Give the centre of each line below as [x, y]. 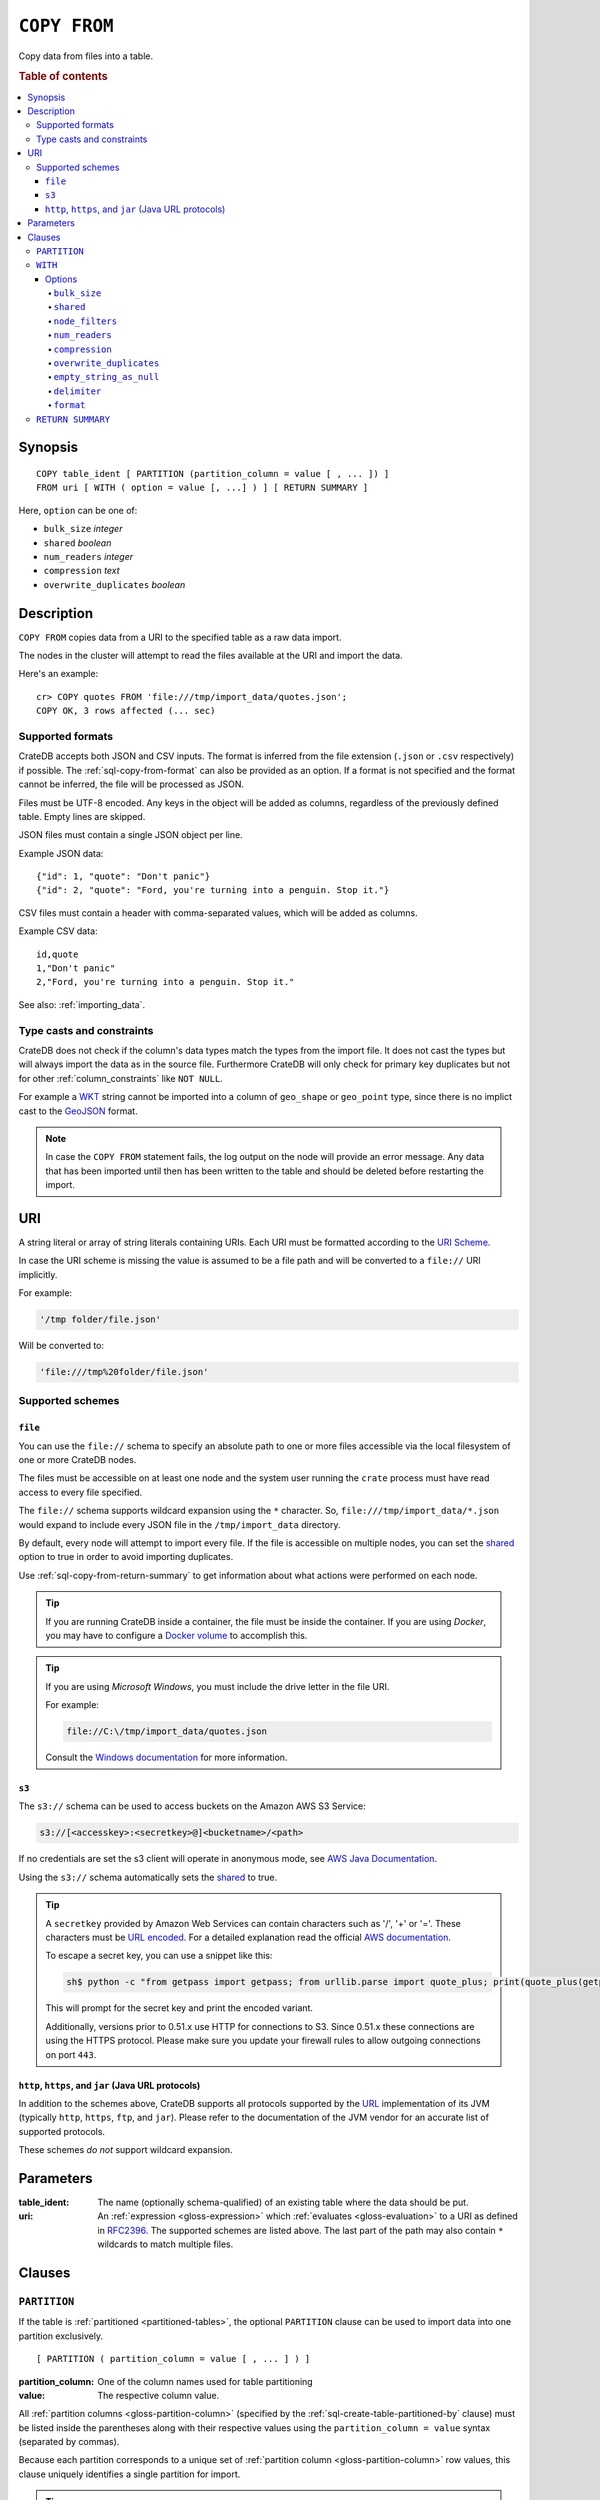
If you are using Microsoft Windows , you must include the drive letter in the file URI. [217, 1686]
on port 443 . [71, 2054]
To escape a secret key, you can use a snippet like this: [159, 1956]
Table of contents [63, 77]
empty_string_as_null [106, 377]
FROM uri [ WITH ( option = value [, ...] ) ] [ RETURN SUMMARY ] [202, 488]
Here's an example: [58, 674]
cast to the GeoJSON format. [78, 1111]
